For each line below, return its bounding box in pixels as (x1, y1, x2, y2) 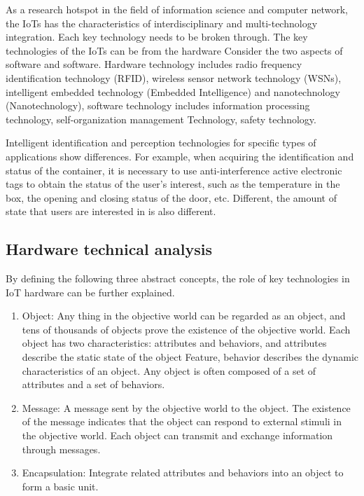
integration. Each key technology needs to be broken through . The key (6, 29, 308, 44)
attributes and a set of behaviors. (22, 377, 165, 392)
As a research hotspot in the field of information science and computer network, (6, 2, 348, 16)
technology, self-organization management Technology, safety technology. (6, 111, 316, 126)
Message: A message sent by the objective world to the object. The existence (22, 400, 351, 415)
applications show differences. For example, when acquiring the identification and (6, 149, 354, 163)
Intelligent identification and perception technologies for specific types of (6, 135, 316, 150)
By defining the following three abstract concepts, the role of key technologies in (6, 271, 350, 286)
